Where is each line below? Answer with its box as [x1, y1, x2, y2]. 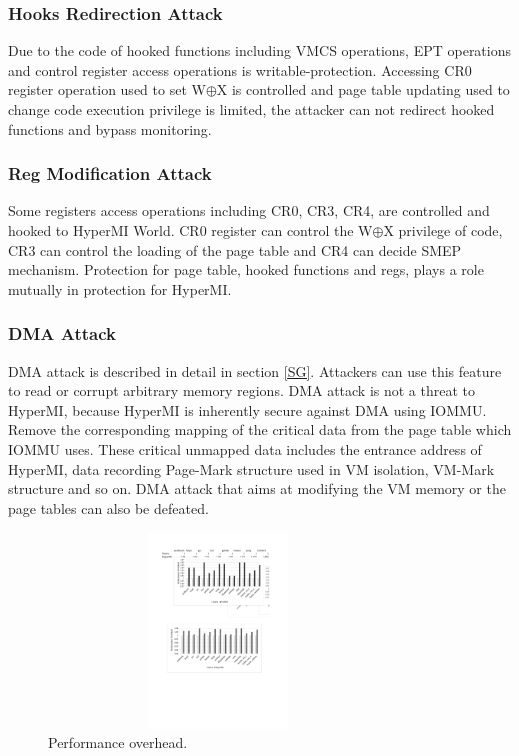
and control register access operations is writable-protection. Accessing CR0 [8, 59, 472, 80]
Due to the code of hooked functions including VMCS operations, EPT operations [8, 40, 512, 61]
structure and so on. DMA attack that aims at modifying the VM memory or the [8, 478, 506, 499]
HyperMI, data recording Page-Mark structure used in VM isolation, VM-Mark [8, 458, 495, 479]
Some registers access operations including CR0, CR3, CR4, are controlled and [8, 200, 490, 221]
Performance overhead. [48, 732, 188, 753]
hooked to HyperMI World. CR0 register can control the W [8, 220, 373, 240]
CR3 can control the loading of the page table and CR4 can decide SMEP [8, 239, 462, 260]
